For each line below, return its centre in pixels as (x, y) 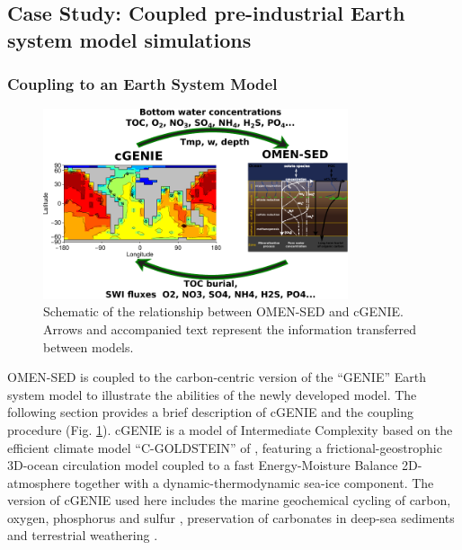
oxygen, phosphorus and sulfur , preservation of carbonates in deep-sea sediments (231, 517)
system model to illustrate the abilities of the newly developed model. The (212, 394)
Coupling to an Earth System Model (142, 84)
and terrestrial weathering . (83, 535)
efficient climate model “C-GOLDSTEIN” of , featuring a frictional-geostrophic (225, 447)
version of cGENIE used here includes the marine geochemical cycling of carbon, (229, 500)
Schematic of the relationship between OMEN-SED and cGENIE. (223, 311)
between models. (89, 346)
